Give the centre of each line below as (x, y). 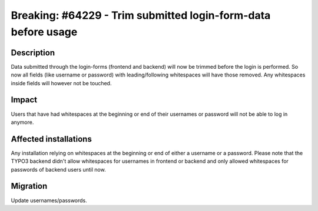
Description (33, 53)
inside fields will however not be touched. (61, 83)
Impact (24, 100)
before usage (44, 32)
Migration (29, 186)
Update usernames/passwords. (49, 200)
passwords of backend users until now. (58, 169)
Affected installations (52, 139)
